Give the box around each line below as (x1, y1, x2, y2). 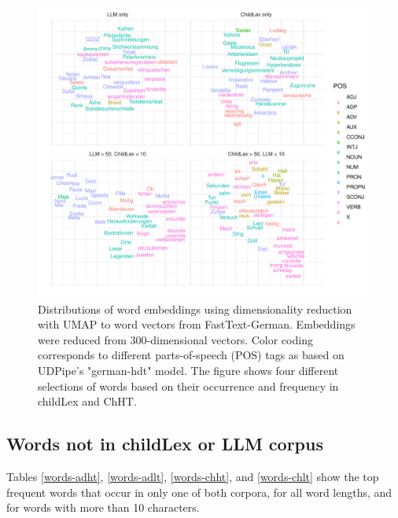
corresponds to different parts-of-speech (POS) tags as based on (38, 347, 345, 363)
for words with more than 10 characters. (6, 499, 200, 516)
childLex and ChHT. (38, 393, 137, 410)
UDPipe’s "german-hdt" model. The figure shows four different (38, 362, 339, 378)
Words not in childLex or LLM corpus (6, 432, 323, 456)
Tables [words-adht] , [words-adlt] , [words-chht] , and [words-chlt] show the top (6, 468, 379, 484)
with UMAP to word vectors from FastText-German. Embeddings (38, 316, 356, 332)
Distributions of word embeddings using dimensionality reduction (38, 300, 352, 317)
